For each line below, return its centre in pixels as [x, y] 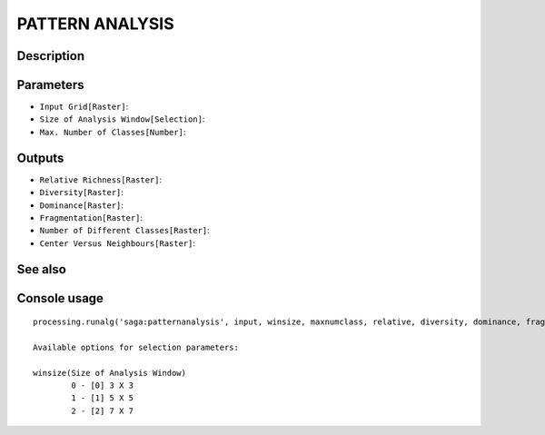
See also [42, 269]
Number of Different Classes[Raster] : [125, 231]
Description [51, 56]
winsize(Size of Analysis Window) [109, 373]
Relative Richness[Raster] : [101, 179]
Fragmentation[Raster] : [91, 217]
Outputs [40, 158]
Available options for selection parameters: [136, 347]
